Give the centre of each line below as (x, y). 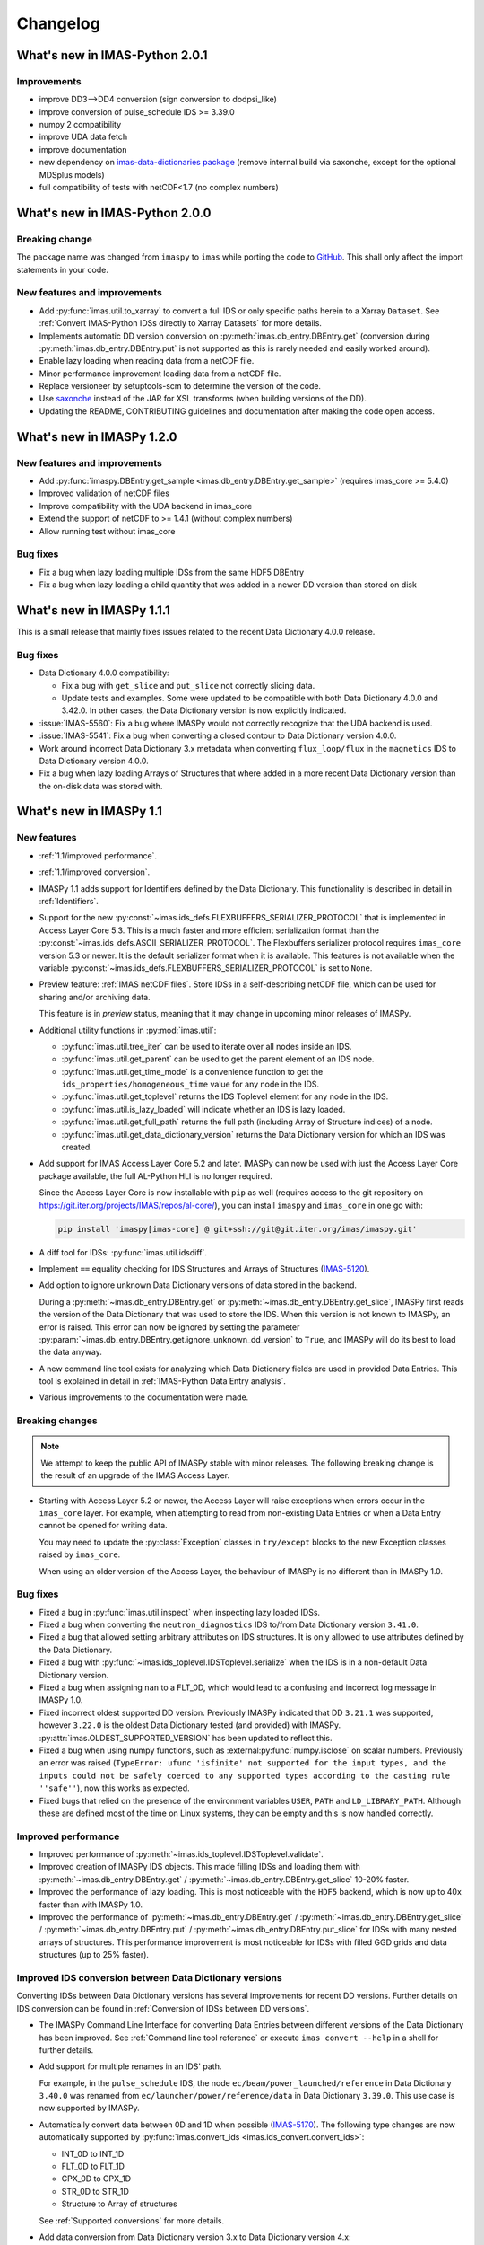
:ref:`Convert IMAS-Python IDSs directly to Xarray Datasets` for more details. (181, 323)
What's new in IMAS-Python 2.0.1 (112, 55)
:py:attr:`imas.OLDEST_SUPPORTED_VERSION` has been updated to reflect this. (186, 1738)
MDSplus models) (72, 174)
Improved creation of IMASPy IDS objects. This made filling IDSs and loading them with (199, 1867)
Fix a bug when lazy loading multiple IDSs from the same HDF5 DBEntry (172, 572)
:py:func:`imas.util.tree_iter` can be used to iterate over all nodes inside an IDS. (207, 1046)
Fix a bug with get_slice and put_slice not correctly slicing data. (188, 685)
